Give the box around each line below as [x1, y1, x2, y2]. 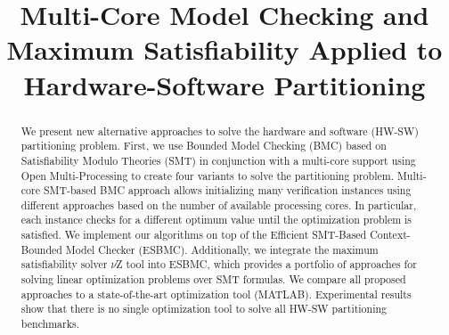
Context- [370, 227, 411, 242]
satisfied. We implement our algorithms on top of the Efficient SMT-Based [20, 227, 367, 242]
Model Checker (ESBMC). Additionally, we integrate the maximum [65, 241, 379, 257]
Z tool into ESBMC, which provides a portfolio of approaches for [116, 257, 417, 272]
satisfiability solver [20, 257, 108, 272]
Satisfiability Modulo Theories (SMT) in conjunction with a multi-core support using [20, 152, 416, 167]
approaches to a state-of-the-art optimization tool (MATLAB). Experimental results [20, 286, 412, 301]
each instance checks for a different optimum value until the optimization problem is [20, 212, 412, 227]
